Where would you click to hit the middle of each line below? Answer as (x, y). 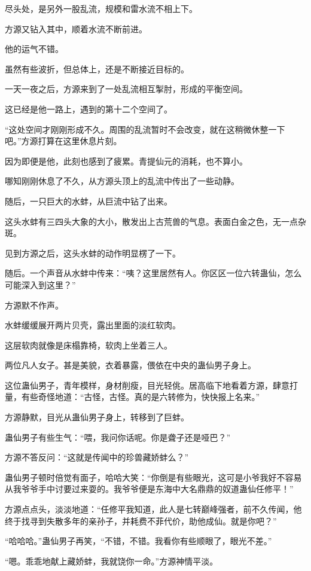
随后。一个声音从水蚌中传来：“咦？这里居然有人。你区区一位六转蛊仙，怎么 (153, 273)
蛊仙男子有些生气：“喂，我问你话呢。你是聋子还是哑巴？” (118, 437)
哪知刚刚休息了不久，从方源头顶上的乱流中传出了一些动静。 (122, 181)
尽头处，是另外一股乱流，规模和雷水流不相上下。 (101, 8)
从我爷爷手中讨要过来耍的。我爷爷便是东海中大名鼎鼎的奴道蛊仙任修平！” (149, 489)
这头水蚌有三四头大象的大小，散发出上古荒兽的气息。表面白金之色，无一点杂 (155, 221)
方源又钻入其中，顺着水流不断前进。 (76, 28)
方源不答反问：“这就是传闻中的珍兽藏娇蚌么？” (97, 457)
